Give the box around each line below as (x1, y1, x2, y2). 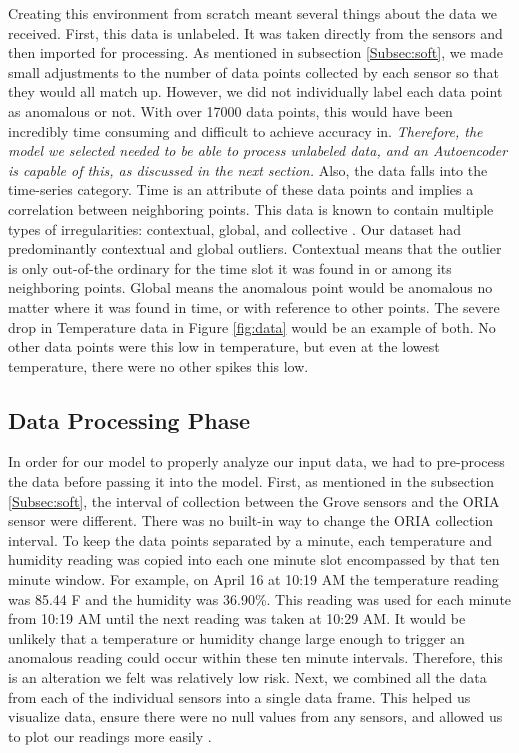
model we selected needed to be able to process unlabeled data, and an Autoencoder (8, 140, 508, 161)
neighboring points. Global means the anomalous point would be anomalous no (8, 277, 493, 298)
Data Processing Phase (8, 404, 251, 435)
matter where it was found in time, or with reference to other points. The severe (8, 296, 500, 317)
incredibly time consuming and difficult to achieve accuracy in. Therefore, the (8, 120, 483, 141)
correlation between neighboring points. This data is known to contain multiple (8, 198, 494, 219)
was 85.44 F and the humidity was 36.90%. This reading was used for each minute (8, 588, 512, 609)
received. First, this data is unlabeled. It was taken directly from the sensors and (8, 22, 503, 43)
